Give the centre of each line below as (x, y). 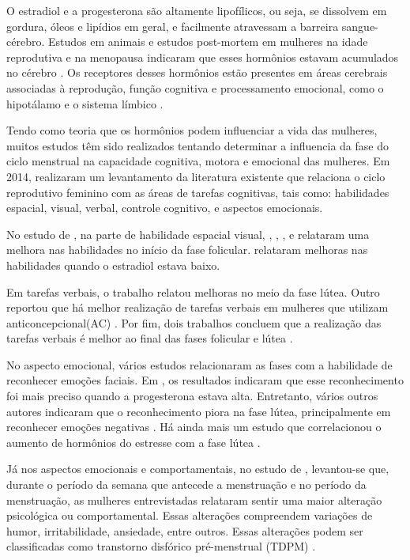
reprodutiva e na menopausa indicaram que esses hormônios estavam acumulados (203, 57)
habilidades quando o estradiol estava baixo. (113, 265)
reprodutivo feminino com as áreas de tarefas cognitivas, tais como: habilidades (198, 192)
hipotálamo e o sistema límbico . (85, 103)
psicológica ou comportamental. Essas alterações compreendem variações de (190, 515)
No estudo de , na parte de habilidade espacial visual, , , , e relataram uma (188, 234)
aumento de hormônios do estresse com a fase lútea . (134, 442)
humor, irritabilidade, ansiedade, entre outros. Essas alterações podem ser (185, 530)
